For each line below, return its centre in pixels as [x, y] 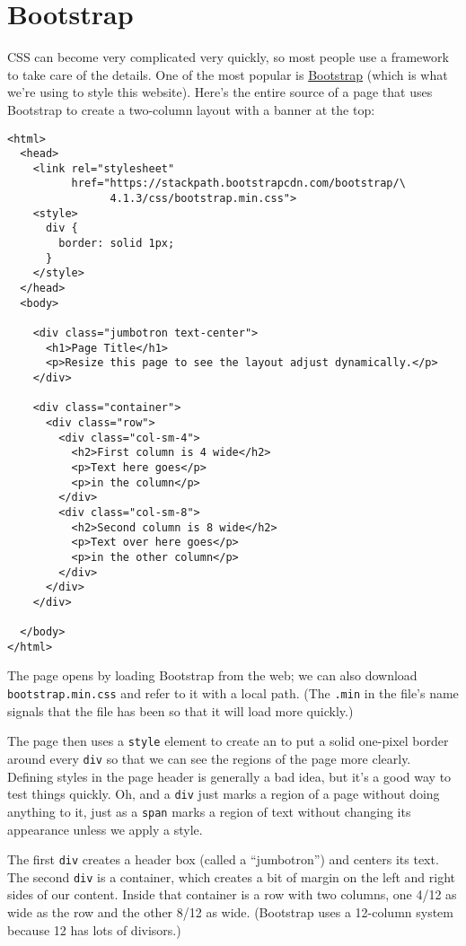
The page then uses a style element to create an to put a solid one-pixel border [228, 741]
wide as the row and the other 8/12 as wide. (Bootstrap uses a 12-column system [230, 912]
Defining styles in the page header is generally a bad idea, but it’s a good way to [229, 776]
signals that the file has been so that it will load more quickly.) [180, 710]
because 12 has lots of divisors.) [94, 929]
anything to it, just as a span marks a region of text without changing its [209, 811]
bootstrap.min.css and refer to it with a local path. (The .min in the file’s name [233, 693]
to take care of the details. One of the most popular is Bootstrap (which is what [228, 74]
